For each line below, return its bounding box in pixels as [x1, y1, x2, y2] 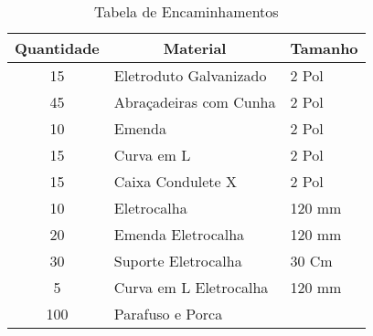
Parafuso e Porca [113, 303, 223, 324]
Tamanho [290, 37, 358, 58]
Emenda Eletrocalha [113, 224, 245, 245]
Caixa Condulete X [113, 171, 238, 192]
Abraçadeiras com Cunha [113, 91, 276, 112]
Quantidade [15, 37, 100, 58]
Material [163, 37, 227, 58]
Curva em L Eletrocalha [113, 277, 269, 298]
